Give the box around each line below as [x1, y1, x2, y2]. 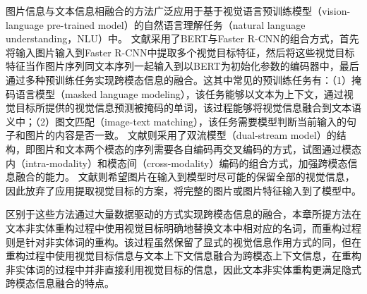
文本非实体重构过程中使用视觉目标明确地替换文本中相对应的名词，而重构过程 [6, 220, 361, 235]
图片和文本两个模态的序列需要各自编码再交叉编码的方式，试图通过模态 [35, 141, 361, 156]
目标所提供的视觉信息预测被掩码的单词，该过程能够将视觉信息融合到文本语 [15, 100, 361, 115]
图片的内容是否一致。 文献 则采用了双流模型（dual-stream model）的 [25, 128, 337, 142]
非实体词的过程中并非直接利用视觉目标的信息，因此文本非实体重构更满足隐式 [6, 262, 361, 276]
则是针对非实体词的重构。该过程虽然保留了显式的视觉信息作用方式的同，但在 [6, 234, 361, 249]
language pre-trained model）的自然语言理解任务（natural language [6, 17, 306, 32]
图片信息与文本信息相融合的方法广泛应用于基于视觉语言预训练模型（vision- [6, 4, 351, 18]
